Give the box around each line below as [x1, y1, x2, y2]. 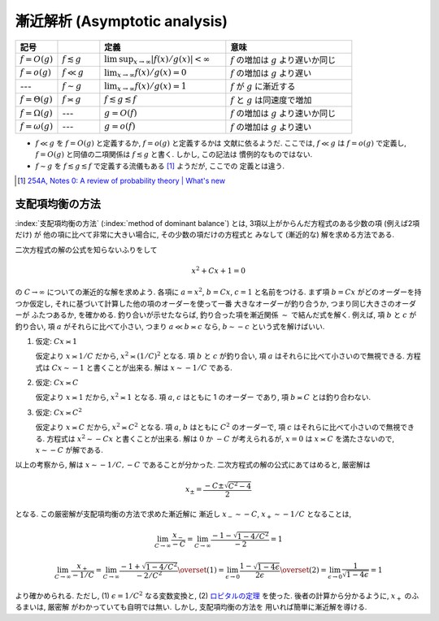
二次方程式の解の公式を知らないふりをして [15, 245, 158, 254]
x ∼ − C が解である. [35, 445, 103, 455]
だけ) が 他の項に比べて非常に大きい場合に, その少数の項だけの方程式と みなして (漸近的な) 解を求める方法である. [15, 230, 394, 240]
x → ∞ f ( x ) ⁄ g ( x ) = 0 [116, 67, 187, 80]
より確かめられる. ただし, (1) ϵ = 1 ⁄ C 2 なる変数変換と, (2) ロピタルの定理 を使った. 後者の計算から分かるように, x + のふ [15, 590, 419, 602]
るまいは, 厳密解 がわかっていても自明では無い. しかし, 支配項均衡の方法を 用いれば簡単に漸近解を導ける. [15, 602, 367, 612]
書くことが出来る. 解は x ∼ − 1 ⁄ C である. [93, 363, 233, 372]
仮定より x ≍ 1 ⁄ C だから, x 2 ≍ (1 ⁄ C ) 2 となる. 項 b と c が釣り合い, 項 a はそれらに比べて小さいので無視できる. [35, 350, 406, 361]
